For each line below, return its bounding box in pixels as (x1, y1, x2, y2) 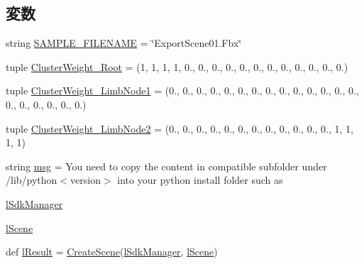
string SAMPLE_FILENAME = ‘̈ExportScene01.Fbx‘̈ (6, 35, 242, 50)
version (70, 172, 101, 187)
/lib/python (6, 172, 57, 187)
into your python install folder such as (117, 172, 283, 187)
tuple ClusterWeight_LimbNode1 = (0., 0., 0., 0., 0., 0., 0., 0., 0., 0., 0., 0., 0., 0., (6, 83, 359, 98)
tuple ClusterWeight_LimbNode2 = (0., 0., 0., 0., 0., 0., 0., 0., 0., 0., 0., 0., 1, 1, (6, 121, 353, 136)
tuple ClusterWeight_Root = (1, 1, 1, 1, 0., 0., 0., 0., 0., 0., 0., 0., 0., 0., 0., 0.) (6, 59, 348, 74)
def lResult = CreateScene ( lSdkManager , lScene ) (6, 244, 218, 259)
